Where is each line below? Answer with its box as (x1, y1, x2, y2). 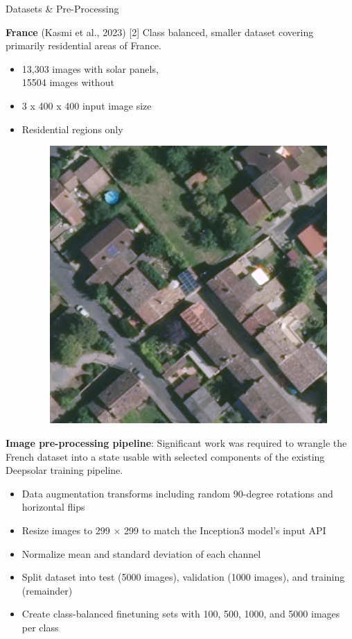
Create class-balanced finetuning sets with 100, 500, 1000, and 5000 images (21, 606, 340, 621)
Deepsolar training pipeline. (6, 463, 123, 477)
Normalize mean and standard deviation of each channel (21, 546, 261, 561)
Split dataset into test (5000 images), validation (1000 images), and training (21, 570, 345, 584)
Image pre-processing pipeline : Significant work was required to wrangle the (6, 435, 347, 450)
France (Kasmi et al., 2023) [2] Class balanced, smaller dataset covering (6, 24, 314, 39)
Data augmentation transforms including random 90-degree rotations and (21, 486, 333, 500)
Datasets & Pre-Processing (6, 1, 119, 15)
